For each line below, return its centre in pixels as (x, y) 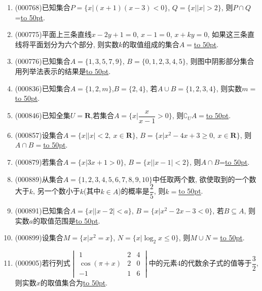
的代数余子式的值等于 (216, 263)
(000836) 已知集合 (43, 88)
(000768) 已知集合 (43, 7)
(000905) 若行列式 (43, 263)
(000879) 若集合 (39, 162)
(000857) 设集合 (39, 135)
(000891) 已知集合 (43, 211)
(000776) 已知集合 (43, 61)
